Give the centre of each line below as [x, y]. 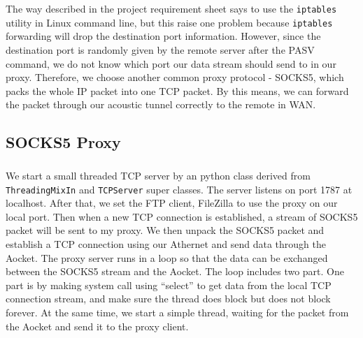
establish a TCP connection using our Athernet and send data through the [166, 244]
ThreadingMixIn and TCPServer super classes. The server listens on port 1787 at [179, 189]
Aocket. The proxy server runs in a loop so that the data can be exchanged [167, 257]
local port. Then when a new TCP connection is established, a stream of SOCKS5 [182, 216]
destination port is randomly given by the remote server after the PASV [160, 49]
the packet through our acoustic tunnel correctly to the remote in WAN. [161, 104]
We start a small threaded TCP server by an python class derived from [158, 176]
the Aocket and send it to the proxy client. [97, 326]
